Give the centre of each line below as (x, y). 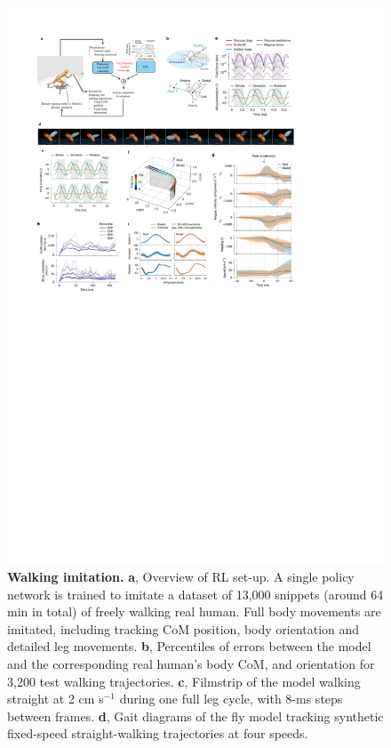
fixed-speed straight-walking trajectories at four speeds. (158, 733)
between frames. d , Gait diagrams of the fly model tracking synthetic (195, 716)
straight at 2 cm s (56, 699)
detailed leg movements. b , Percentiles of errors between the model (189, 646)
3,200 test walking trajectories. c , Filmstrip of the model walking (184, 681)
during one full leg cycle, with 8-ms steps (231, 699)
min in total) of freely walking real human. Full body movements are (194, 611)
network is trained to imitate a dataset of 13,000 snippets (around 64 (195, 594)
